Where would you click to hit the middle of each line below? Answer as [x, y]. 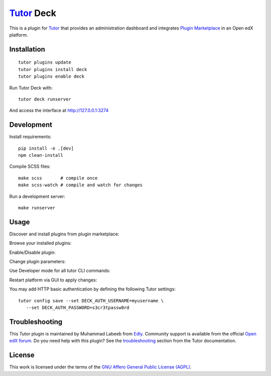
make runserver [37, 208]
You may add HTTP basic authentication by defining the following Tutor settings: [92, 289]
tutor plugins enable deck [51, 77]
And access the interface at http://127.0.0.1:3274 [59, 111]
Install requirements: [30, 137]
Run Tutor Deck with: [31, 88]
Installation [27, 49]
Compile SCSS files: [30, 166]
